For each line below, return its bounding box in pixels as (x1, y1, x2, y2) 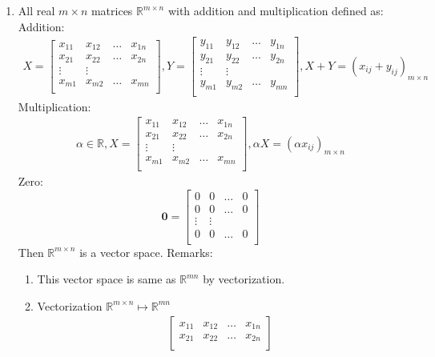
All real (18, 2, 55, 18)
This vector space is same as (37, 271, 176, 287)
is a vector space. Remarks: (79, 243, 213, 260)
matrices (91, 2, 133, 18)
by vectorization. (203, 271, 285, 287)
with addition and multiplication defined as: (167, 2, 384, 18)
